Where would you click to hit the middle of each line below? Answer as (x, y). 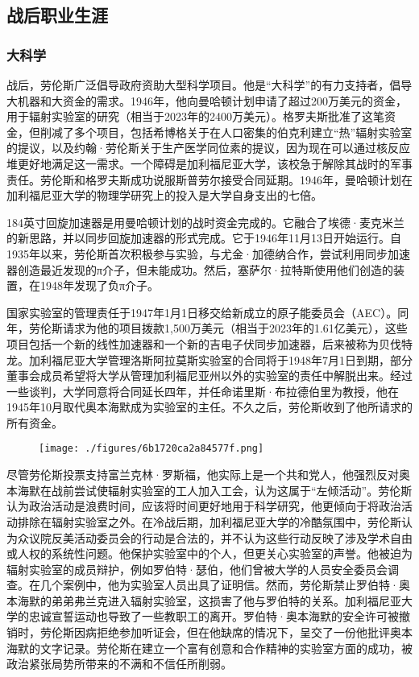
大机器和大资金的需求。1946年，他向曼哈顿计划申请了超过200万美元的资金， (207, 100)
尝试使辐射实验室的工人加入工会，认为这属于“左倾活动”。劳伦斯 (243, 490)
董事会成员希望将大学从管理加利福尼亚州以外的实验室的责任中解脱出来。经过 (209, 376)
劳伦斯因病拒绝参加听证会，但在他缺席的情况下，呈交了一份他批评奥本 (226, 632)
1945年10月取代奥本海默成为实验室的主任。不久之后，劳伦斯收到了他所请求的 (209, 407)
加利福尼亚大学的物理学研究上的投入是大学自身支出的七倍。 (164, 195)
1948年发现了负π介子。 (100, 285)
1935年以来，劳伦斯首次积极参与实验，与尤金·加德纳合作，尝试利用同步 (197, 253)
